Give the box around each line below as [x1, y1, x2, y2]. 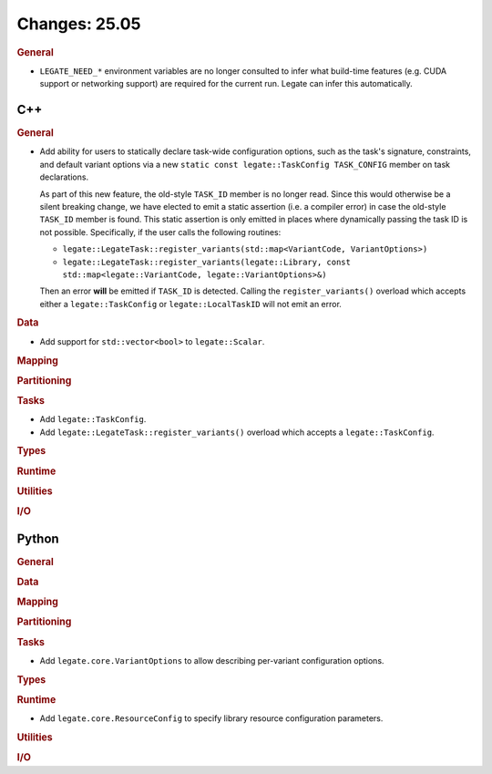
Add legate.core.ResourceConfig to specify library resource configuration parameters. [39, 713, 384, 724]
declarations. [39, 171, 89, 182]
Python [16, 531, 59, 546]
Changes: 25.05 [16, 14, 141, 34]
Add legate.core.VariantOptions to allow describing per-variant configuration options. [39, 655, 384, 666]
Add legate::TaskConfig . [39, 414, 147, 425]
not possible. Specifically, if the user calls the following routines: [39, 226, 282, 237]
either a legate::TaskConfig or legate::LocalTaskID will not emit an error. [39, 298, 342, 309]
